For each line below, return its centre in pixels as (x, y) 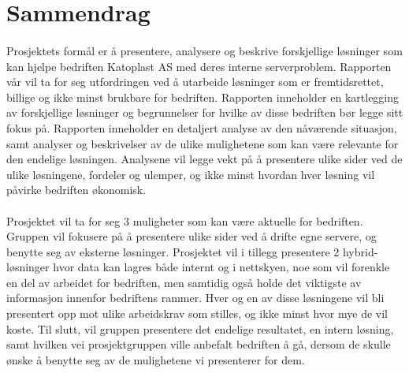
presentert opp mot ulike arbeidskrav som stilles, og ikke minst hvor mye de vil (197, 313)
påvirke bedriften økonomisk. (76, 190)
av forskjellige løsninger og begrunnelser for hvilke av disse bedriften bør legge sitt (205, 112)
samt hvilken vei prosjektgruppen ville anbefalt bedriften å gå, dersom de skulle (199, 344)
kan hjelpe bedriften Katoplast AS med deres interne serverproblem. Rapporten (199, 66)
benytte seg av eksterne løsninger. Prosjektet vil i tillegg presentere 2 (173, 251)
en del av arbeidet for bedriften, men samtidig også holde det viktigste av (184, 282)
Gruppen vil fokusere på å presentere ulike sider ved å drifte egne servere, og (191, 236)
